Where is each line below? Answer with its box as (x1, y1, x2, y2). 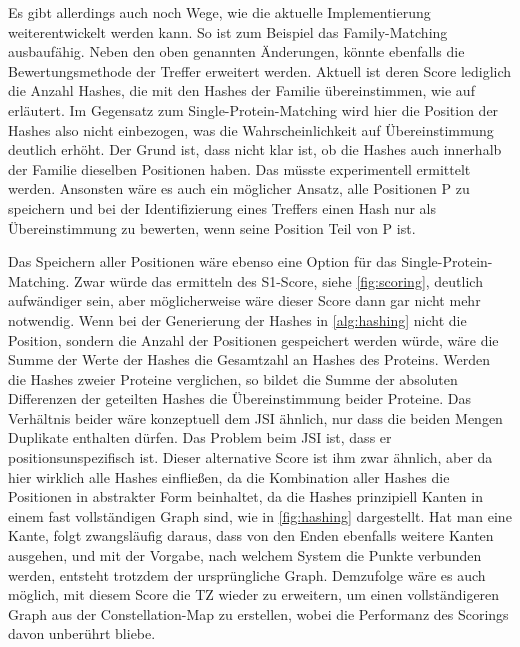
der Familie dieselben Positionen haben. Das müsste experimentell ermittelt (8, 158, 471, 179)
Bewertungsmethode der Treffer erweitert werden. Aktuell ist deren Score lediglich (8, 60, 512, 81)
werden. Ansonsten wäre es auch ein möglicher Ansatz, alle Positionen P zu (8, 178, 470, 199)
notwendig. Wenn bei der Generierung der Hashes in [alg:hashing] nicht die (8, 309, 467, 330)
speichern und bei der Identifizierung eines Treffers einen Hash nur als (8, 197, 437, 218)
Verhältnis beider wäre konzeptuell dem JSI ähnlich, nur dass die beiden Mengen (8, 407, 503, 428)
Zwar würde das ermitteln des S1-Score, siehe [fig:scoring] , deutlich (74, 270, 483, 291)
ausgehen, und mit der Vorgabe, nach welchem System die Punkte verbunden (8, 545, 482, 566)
